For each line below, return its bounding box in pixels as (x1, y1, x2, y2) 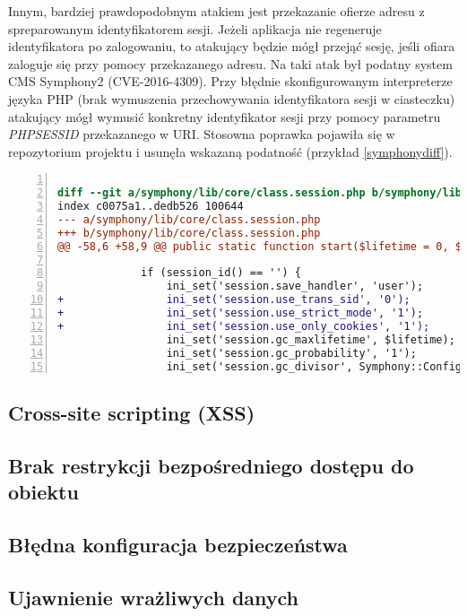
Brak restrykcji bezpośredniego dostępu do (8, 451, 414, 479)
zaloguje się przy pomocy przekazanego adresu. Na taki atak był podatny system (8, 54, 453, 73)
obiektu (8, 478, 79, 506)
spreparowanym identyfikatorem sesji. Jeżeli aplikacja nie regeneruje (8, 19, 382, 38)
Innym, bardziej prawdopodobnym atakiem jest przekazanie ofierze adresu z (8, 2, 425, 20)
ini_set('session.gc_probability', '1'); (166, 346, 417, 360)
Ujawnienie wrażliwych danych (8, 583, 299, 611)
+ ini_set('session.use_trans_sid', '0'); (57, 293, 411, 307)
